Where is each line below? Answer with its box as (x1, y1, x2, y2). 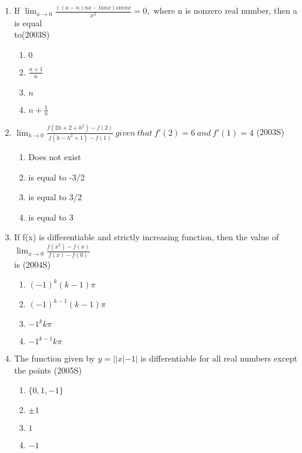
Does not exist (28, 150, 81, 163)
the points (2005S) (14, 363, 82, 376)
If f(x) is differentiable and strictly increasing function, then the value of (14, 231, 279, 243)
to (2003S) (14, 28, 50, 41)
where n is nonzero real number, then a (153, 4, 297, 17)
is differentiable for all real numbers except (141, 352, 298, 365)
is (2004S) (14, 258, 51, 270)
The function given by (14, 352, 95, 365)
